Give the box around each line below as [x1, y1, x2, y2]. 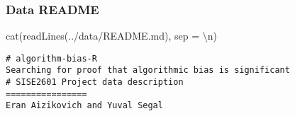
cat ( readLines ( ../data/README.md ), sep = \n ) [6, 28, 217, 43]
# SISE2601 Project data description [6, 77, 184, 88]
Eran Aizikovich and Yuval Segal [6, 100, 163, 111]
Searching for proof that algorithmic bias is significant [6, 65, 290, 76]
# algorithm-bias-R [6, 53, 97, 64]
